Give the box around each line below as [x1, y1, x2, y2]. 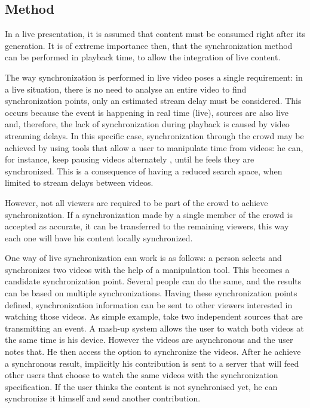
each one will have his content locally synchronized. [5, 231, 193, 244]
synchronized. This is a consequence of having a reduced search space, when [5, 164, 283, 177]
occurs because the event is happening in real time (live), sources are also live [5, 106, 289, 118]
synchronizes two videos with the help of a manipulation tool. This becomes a [5, 263, 290, 275]
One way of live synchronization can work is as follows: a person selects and [5, 251, 282, 264]
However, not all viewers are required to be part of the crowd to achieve [5, 196, 268, 208]
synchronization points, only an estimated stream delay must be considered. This [5, 94, 302, 107]
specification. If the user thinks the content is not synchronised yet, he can [5, 380, 278, 392]
